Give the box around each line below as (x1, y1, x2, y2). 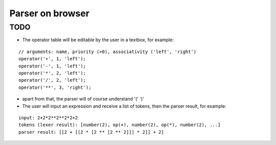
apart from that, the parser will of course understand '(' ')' (22, 96, 144, 102)
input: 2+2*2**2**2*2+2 (18, 115, 78, 120)
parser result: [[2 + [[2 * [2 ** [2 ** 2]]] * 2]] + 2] (18, 129, 165, 135)
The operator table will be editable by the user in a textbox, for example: (22, 37, 174, 43)
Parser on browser (9, 8, 89, 19)
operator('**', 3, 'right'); (18, 84, 91, 90)
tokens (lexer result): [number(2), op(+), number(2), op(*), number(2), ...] (18, 122, 221, 128)
